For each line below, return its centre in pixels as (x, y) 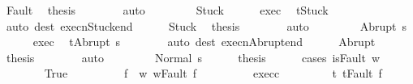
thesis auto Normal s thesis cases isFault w (193, 57)
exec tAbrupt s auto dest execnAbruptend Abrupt (204, 42)
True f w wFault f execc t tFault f (213, 73)
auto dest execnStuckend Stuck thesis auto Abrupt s (206, 25)
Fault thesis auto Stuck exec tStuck (167, 10)
